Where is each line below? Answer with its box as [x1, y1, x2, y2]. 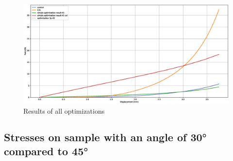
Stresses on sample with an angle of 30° [4, 130, 207, 145]
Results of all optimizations [23, 106, 105, 116]
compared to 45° [4, 144, 88, 159]
